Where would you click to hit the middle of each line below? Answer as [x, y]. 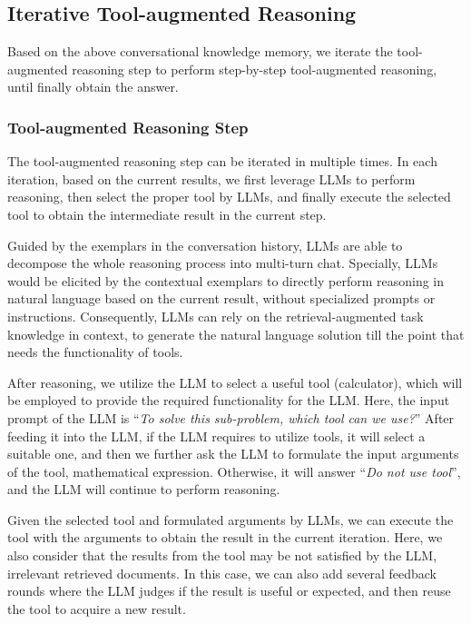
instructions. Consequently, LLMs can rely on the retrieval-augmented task [216, 316]
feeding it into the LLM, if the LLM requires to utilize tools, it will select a [216, 436]
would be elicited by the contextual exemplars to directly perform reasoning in [226, 280]
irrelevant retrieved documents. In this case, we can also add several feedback [222, 573]
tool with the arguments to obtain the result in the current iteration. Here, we [225, 537]
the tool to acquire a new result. [97, 608]
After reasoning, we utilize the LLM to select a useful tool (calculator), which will [235, 382]
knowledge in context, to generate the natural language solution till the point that [236, 334]
